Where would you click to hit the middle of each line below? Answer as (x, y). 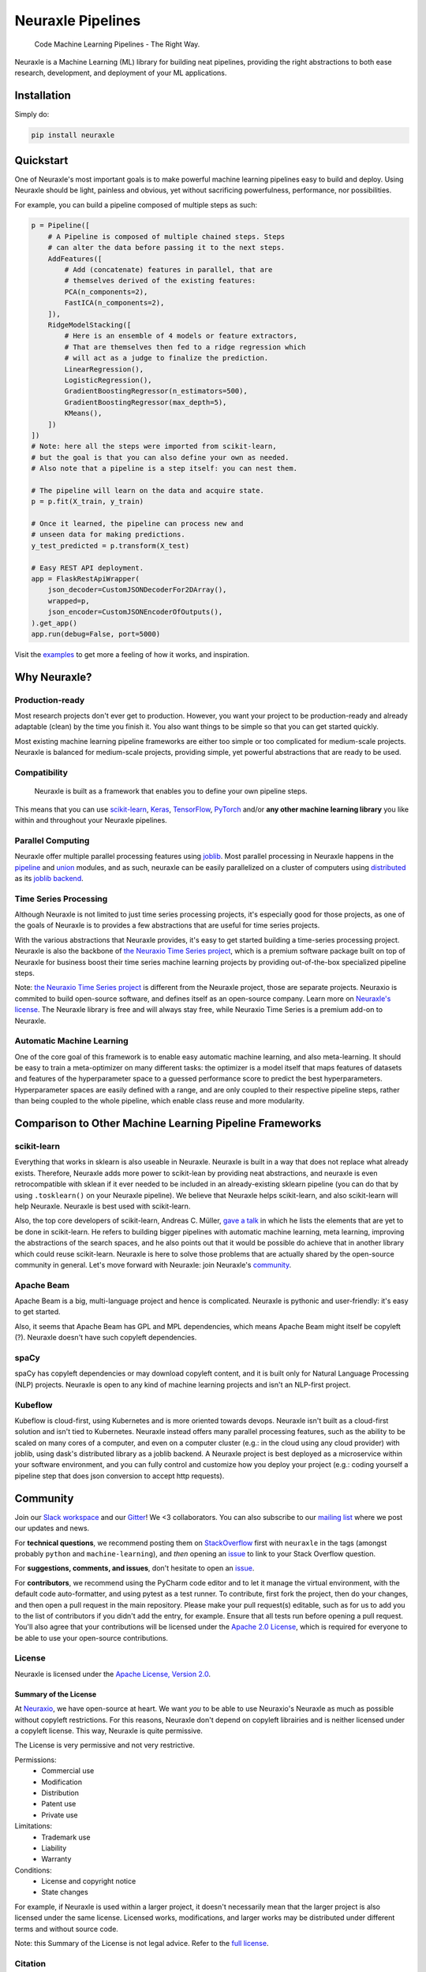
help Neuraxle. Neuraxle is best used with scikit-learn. (103, 1206)
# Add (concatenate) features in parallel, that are (168, 270)
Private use (60, 1815)
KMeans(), (83, 413)
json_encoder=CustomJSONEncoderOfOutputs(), (135, 612)
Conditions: (33, 1870)
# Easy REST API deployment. (88, 568)
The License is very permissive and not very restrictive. (105, 1745)
